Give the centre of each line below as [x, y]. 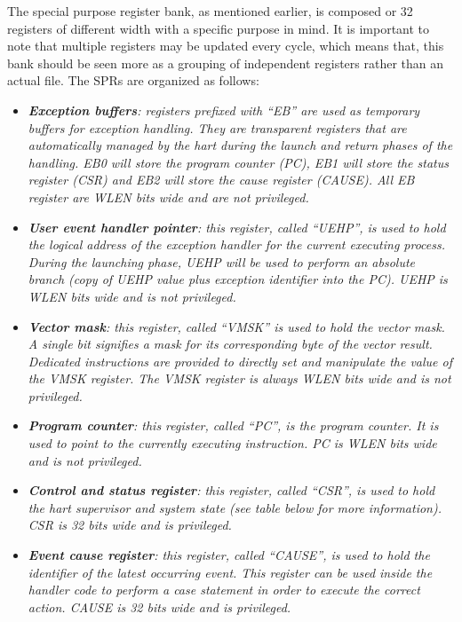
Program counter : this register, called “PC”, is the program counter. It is [233, 425]
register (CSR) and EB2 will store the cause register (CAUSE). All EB [221, 180]
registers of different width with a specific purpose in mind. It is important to [219, 28]
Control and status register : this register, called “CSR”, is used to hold [231, 490]
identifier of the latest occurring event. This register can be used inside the [230, 572]
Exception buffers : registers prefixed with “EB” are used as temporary [224, 110]
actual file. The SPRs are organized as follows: [133, 80]
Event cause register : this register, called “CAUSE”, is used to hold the [229, 555]
